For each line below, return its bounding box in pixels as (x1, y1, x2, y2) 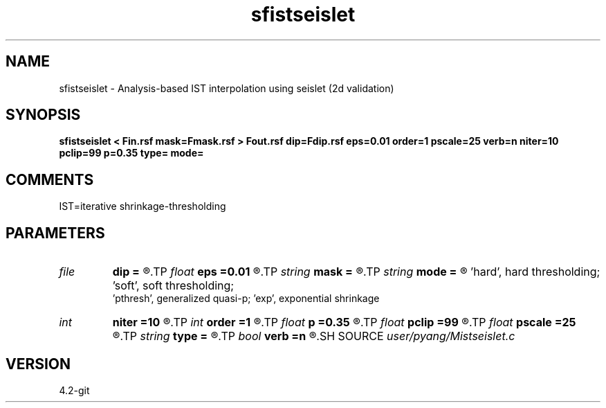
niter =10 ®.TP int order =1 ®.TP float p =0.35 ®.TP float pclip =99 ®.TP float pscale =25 (112, 315, 576, 330)
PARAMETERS (6, 224, 105, 242)
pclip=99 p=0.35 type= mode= (59, 147, 204, 159)
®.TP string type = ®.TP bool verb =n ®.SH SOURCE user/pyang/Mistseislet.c (112, 329, 515, 344)
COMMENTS (6, 170, 94, 188)
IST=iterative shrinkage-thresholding (59, 200, 226, 213)
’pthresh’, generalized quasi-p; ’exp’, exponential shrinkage (112, 292, 380, 305)
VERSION (6, 355, 71, 373)
